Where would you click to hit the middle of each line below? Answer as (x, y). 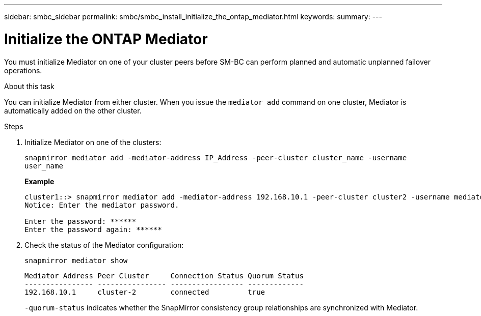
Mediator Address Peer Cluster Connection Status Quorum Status (164, 276)
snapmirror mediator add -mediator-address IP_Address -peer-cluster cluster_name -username (216, 157)
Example (39, 181)
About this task (29, 86)
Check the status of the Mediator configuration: (104, 245)
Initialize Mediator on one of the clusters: (93, 142)
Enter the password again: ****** (93, 229)
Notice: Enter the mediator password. (102, 205)
